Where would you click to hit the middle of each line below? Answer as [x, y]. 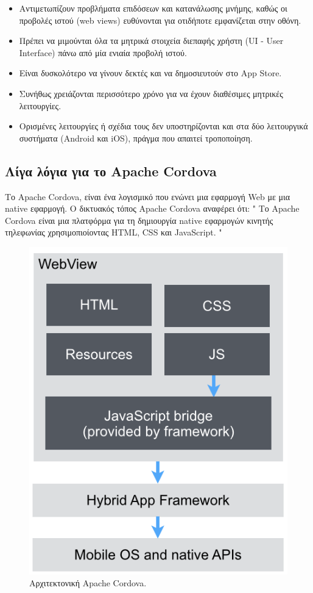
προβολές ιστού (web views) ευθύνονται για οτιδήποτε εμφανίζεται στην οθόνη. [160, 20]
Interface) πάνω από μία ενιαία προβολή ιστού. [103, 52]
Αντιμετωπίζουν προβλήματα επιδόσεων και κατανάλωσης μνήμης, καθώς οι [153, 8]
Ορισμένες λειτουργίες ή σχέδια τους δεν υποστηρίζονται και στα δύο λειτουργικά [164, 126]
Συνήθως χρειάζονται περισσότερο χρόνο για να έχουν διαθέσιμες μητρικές [151, 93]
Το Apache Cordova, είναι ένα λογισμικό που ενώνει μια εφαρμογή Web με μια [148, 196]
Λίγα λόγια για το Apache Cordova [111, 171]
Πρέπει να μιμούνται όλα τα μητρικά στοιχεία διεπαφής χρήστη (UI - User [151, 41]
